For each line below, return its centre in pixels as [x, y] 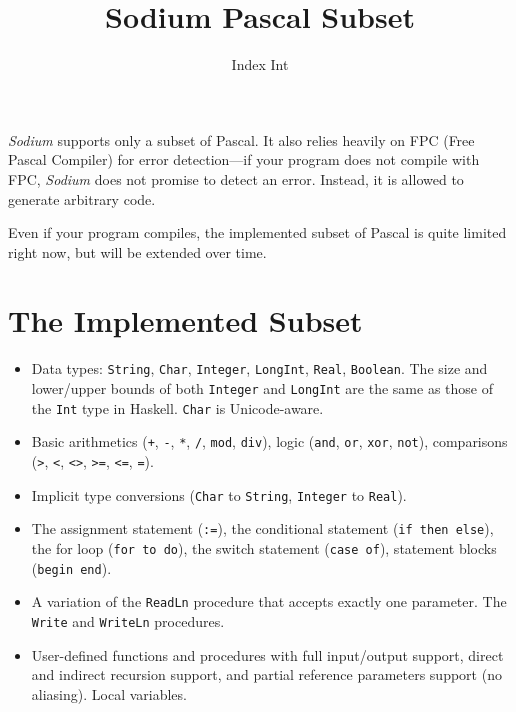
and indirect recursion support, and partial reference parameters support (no [266, 674]
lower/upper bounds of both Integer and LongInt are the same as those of [262, 388]
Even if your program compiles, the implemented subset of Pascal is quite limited [257, 232]
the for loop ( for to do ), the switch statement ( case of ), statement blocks [264, 548]
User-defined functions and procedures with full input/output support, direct [267, 654]
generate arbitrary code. [82, 198]
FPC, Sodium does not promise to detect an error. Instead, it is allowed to [236, 178]
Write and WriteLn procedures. [128, 620]
